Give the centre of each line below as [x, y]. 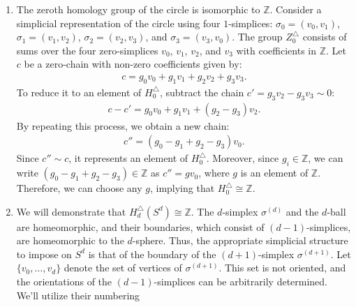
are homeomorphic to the [70, 240]
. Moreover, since [243, 158]
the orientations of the [64, 282]
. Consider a [296, 9]
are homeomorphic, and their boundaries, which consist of [140, 226]
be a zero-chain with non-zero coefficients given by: [133, 64]
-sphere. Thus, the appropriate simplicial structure [240, 240]
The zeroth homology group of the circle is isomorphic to [138, 9]
